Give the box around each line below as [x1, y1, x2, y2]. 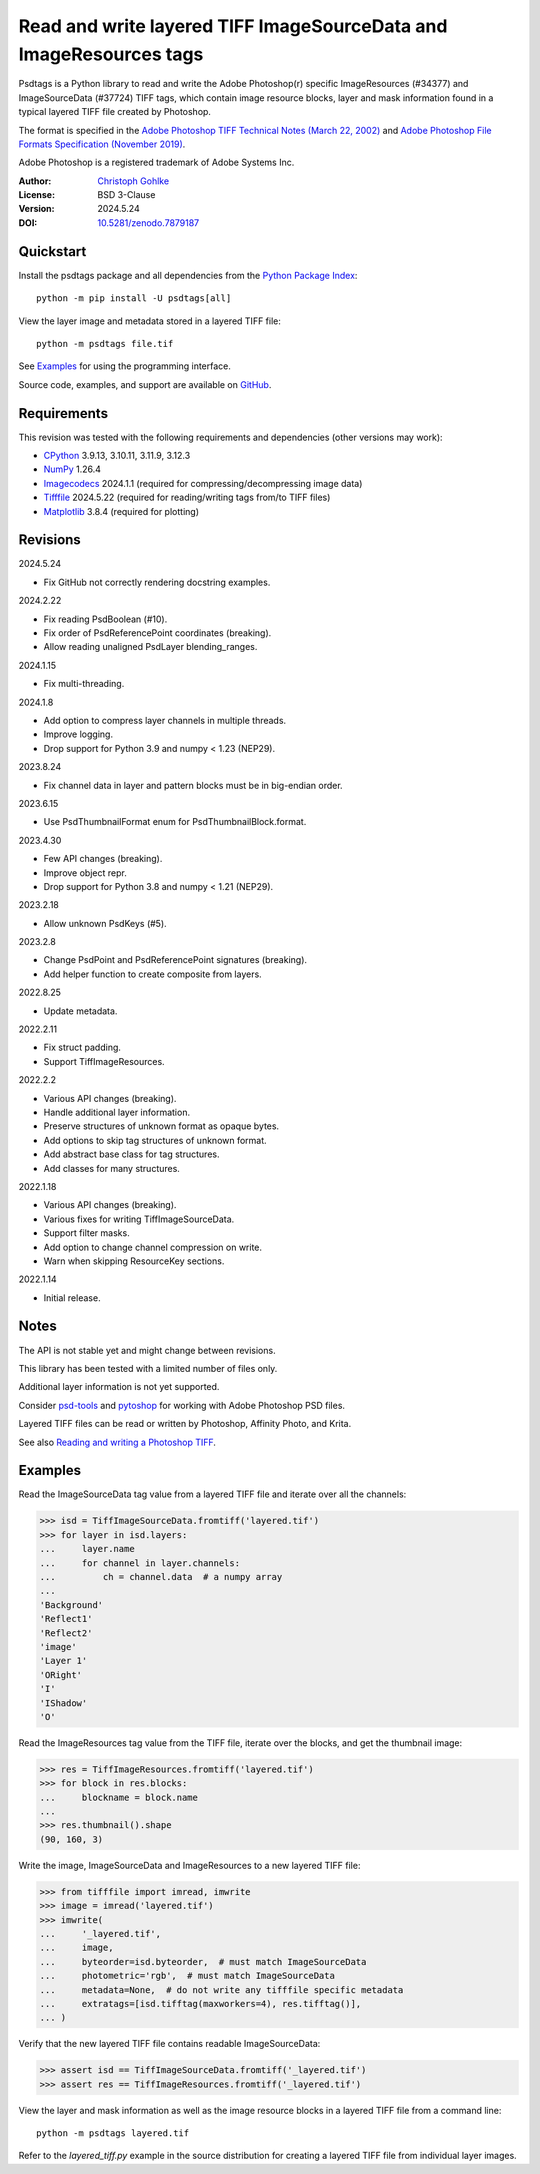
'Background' [39, 1599, 104, 1610]
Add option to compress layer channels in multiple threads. [43, 715, 287, 726]
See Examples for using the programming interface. [18, 360, 232, 372]
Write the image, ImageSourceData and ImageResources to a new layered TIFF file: [18, 1859, 361, 1871]
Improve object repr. [43, 866, 127, 879]
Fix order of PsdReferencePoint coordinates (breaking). [43, 627, 272, 639]
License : [18, 189, 55, 201]
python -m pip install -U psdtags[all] [36, 293, 232, 304]
